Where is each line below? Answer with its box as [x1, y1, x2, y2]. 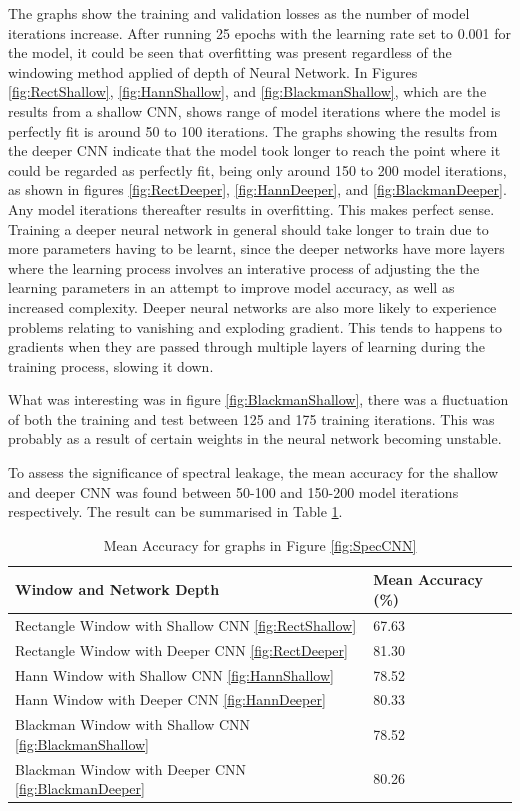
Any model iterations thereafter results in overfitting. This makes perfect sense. [8, 198, 495, 219]
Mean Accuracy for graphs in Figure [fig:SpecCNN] [103, 534, 417, 555]
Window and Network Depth [15, 579, 220, 600]
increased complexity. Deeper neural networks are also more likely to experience [8, 296, 497, 317]
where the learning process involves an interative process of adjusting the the [8, 257, 480, 278]
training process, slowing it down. [8, 355, 214, 376]
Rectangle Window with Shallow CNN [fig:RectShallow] [15, 614, 357, 635]
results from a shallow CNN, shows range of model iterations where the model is [8, 100, 501, 121]
